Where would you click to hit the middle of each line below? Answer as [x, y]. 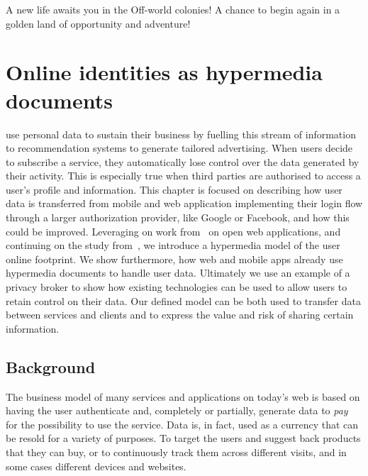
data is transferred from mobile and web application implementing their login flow [184, 203]
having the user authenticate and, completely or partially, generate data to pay [177, 410]
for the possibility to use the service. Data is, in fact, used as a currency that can [182, 424]
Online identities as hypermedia [164, 72]
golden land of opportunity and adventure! [98, 23]
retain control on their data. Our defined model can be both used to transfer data [183, 300]
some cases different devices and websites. [96, 466]
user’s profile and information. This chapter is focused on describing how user [174, 189]
